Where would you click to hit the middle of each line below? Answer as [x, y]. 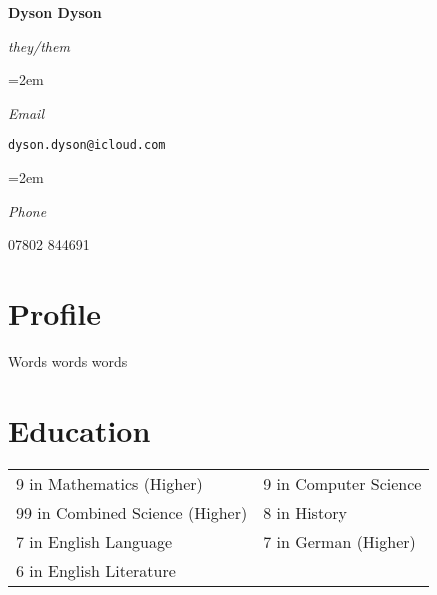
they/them [39, 45]
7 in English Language [94, 541]
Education [79, 429]
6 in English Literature [96, 570]
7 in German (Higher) [339, 541]
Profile [54, 313]
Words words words [68, 360]
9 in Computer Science [342, 483]
